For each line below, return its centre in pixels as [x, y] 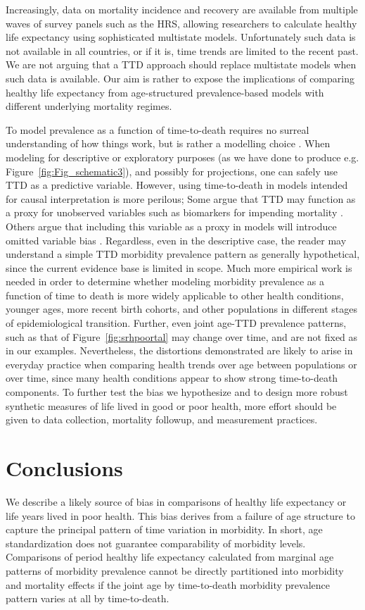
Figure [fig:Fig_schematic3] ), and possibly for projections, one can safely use [172, 171]
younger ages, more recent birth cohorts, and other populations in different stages [181, 309]
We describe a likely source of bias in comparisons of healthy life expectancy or [176, 501]
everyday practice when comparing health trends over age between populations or [181, 364]
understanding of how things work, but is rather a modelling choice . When [168, 143]
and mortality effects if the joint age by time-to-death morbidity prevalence [168, 584]
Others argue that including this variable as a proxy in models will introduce [171, 226]
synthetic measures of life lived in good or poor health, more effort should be [171, 405]
